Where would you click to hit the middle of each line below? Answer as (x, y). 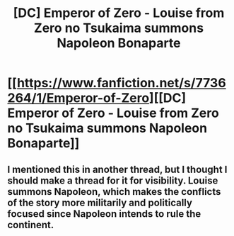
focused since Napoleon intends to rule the (104, 214)
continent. (31, 225)
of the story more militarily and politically (100, 202)
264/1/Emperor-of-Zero (78, 98)
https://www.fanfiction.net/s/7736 (121, 83)
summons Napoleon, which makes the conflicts (114, 192)
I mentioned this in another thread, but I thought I (117, 169)
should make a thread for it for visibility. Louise (113, 180)
